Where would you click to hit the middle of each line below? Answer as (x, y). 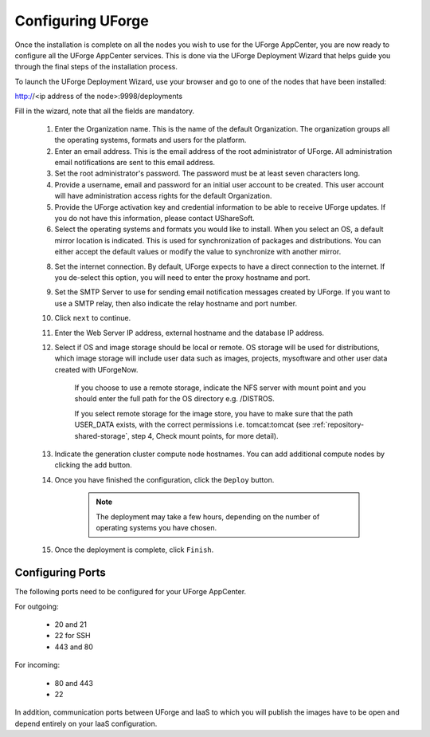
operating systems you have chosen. (156, 528)
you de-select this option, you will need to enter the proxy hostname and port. (182, 277)
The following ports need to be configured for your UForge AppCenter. (131, 592)
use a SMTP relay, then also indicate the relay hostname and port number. (176, 303)
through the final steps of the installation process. (96, 67)
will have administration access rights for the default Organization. (163, 196)
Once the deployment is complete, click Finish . (134, 550)
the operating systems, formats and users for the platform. (150, 140)
